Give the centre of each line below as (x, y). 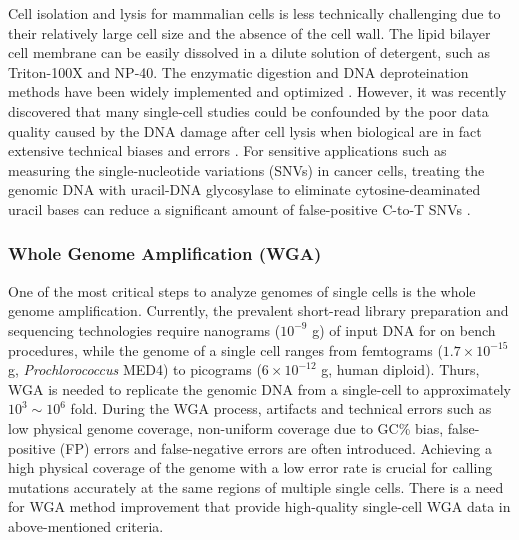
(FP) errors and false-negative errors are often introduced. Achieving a (276, 447)
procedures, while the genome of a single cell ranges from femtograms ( (225, 349)
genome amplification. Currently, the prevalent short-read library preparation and (258, 310)
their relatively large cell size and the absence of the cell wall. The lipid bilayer (249, 32)
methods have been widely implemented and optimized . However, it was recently (257, 91)
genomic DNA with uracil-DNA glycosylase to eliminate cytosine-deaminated (244, 189)
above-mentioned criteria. (86, 525)
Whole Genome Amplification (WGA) (165, 253)
